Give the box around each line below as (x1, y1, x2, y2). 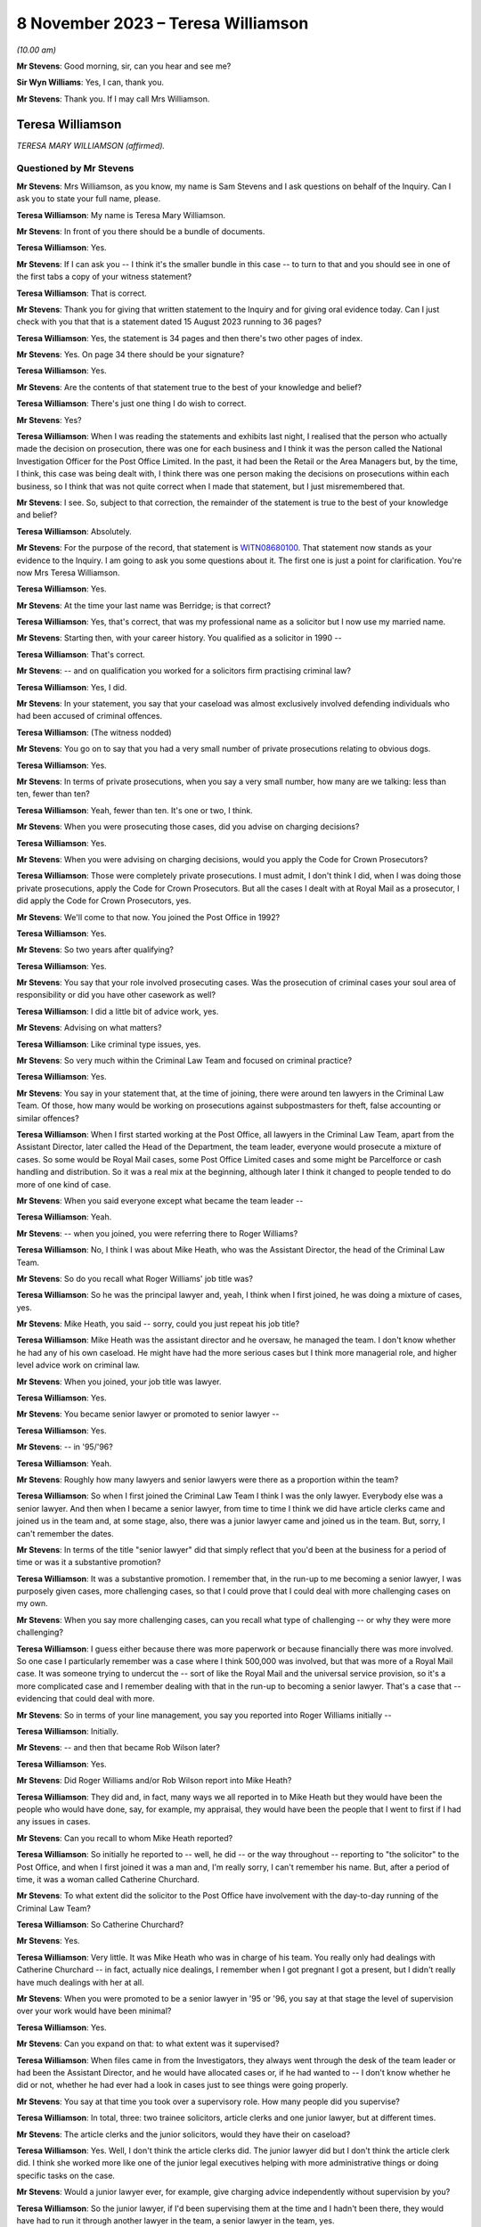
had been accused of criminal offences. (16, 711, 163, 722)
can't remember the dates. (16, 1528, 115, 1538)
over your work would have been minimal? (16, 2005, 172, 2017)
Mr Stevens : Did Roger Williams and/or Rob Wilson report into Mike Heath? (16, 1775, 292, 1786)
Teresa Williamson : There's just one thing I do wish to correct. (16, 398, 247, 409)
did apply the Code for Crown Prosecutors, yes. (16, 895, 192, 906)
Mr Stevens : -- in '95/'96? (16, 1441, 113, 1452)
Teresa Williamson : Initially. (16, 1726, 119, 1736)
